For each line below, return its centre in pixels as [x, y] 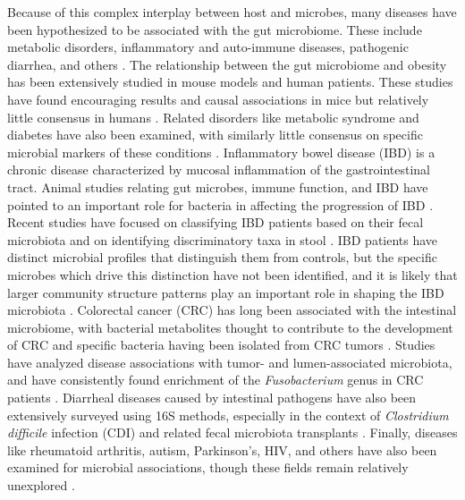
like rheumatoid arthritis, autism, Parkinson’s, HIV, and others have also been [222, 449]
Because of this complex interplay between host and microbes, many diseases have [232, 12]
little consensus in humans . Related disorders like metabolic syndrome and [213, 117]
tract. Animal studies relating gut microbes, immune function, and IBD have [218, 186]
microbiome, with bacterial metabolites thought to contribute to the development [230, 327]
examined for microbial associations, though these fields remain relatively [208, 467]
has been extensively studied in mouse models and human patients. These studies [230, 82]
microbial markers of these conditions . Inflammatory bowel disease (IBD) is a [221, 152]
